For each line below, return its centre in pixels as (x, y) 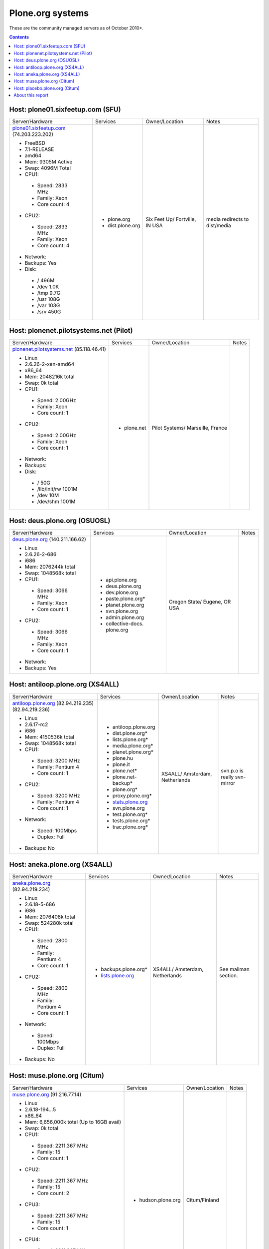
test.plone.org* (130, 814)
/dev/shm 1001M (56, 502)
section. (229, 976)
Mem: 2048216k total (50, 377)
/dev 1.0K (48, 286)
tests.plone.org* (131, 820)
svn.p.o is (232, 770)
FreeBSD (35, 143)
